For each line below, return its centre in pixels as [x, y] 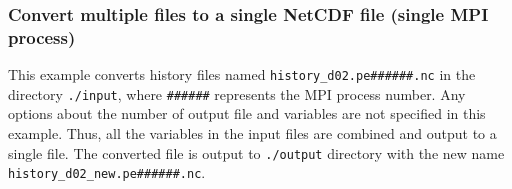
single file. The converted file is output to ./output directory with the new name [256, 152]
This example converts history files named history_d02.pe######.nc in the [242, 74]
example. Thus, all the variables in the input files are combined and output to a [252, 133]
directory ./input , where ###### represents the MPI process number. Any [237, 93]
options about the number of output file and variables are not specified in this [247, 113]
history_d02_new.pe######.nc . [107, 172]
